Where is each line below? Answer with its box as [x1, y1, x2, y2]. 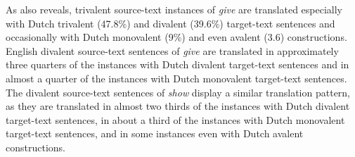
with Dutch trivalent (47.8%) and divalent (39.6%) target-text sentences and [6, 15, 335, 30]
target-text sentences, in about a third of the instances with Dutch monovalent [6, 112, 345, 127]
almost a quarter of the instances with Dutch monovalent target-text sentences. [6, 70, 347, 85]
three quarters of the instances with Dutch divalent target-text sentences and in [6, 57, 349, 72]
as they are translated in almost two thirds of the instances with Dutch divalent [6, 99, 350, 113]
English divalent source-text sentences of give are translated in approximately [6, 43, 339, 58]
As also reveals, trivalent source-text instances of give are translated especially [6, 2, 342, 16]
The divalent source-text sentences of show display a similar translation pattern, [6, 84, 351, 99]
